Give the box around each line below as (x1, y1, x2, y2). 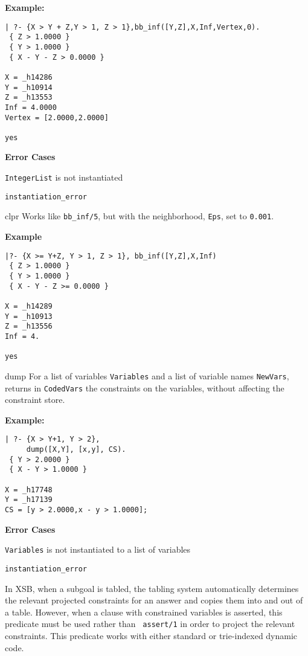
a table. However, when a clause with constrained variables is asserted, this (5, 605, 283, 618)
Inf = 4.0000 (5, 103, 57, 112)
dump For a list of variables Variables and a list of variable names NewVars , (5, 369, 289, 382)
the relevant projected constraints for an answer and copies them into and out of (5, 594, 303, 606)
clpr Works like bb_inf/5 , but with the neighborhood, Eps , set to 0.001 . (5, 210, 274, 222)
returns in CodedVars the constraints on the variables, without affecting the (5, 381, 284, 394)
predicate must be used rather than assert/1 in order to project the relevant (5, 617, 295, 630)
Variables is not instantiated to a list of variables (5, 543, 191, 556)
